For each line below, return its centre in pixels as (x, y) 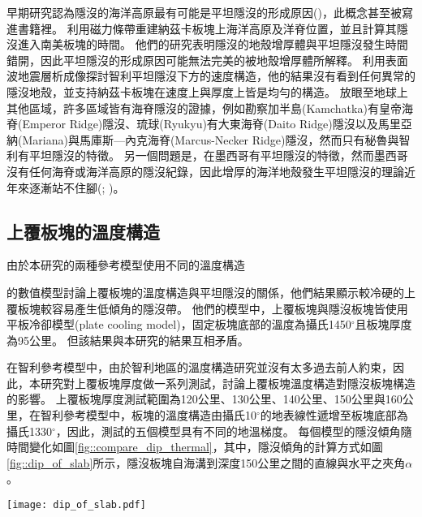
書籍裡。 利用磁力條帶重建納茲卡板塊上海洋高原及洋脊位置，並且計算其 (207, 28)
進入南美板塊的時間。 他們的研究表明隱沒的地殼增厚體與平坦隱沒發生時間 (213, 44)
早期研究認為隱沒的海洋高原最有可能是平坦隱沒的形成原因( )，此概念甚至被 (204, 12)
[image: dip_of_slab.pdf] (76, 505)
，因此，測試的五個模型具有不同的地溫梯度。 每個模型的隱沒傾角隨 (234, 431)
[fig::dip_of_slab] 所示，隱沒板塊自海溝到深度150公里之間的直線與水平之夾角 (206, 462)
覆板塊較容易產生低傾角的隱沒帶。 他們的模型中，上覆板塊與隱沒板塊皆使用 (207, 308)
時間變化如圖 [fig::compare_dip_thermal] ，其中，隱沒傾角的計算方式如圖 (195, 447)
